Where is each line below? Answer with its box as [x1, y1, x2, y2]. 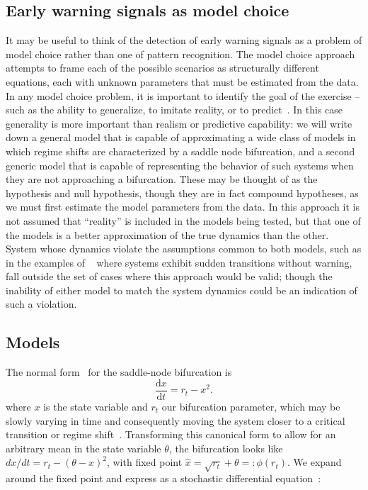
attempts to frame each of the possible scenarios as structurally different [6, 60, 319, 75]
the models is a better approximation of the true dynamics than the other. [6, 227, 329, 242]
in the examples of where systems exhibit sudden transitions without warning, [6, 255, 352, 269]
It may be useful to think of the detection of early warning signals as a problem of [6, 33, 362, 48]
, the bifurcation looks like [168, 440, 283, 455]
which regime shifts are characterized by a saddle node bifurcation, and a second [6, 143, 355, 158]
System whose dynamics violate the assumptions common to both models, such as [6, 241, 362, 256]
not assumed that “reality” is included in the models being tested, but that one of [6, 213, 361, 228]
